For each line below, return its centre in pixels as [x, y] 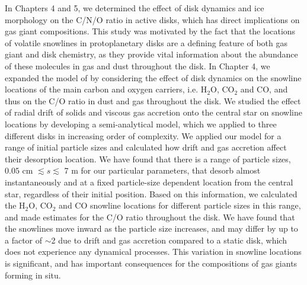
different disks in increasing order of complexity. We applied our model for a [143, 135]
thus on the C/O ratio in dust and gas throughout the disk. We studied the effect [153, 100]
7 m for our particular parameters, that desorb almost [162, 170]
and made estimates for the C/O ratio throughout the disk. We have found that [150, 217]
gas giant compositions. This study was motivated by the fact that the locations [150, 31]
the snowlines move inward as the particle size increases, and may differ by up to [151, 228]
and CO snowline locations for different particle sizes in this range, [180, 205]
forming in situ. [33, 275]
